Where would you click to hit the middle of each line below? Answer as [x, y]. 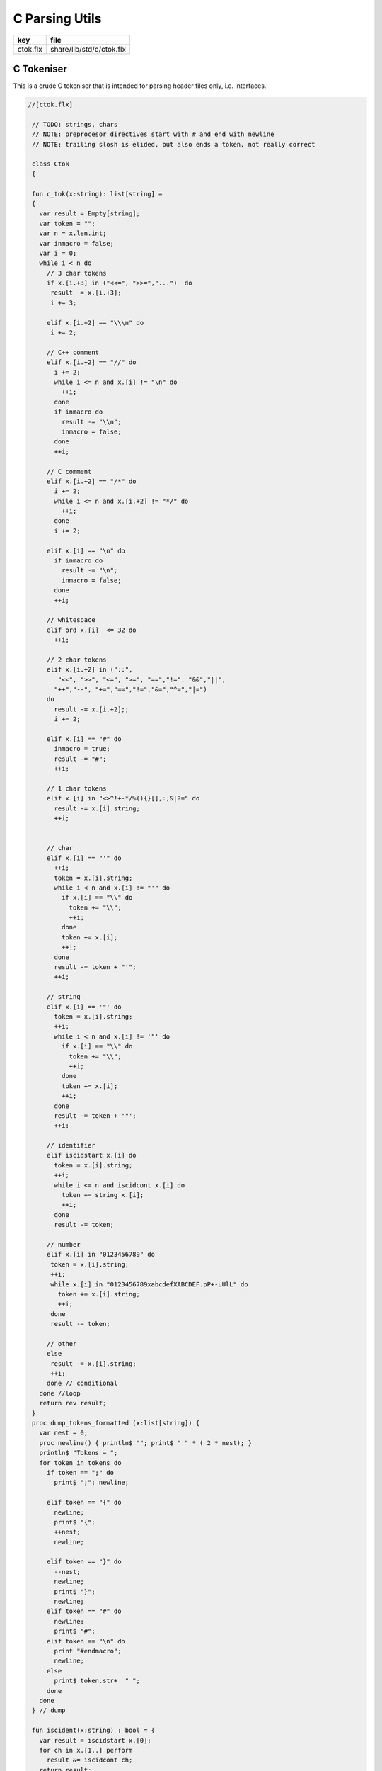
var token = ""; [67, 224]
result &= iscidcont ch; [89, 1760]
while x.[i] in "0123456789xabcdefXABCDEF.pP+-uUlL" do [149, 1284]
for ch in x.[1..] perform [86, 1750]
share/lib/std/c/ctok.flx [88, 49]
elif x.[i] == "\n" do [86, 550]
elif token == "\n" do [86, 1641]
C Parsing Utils [57, 18]
